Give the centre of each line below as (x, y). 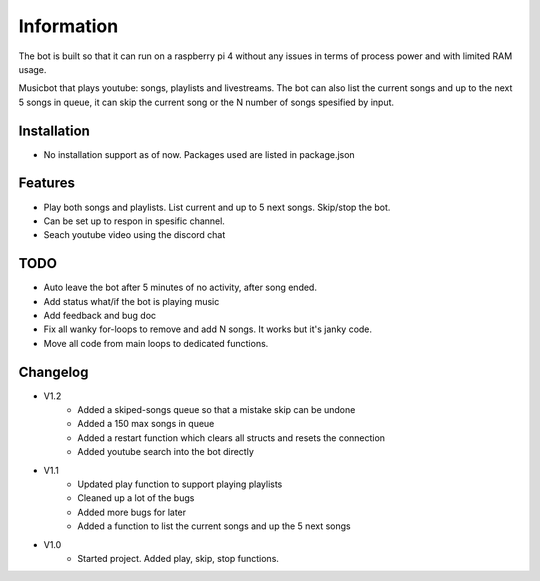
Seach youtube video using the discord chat (134, 235)
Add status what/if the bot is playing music (131, 301)
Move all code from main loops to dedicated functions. (156, 343)
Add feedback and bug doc (100, 315)
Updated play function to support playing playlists (180, 484)
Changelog (53, 371)
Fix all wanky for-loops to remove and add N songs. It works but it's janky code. (208, 329)
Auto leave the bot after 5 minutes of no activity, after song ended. (180, 287)
